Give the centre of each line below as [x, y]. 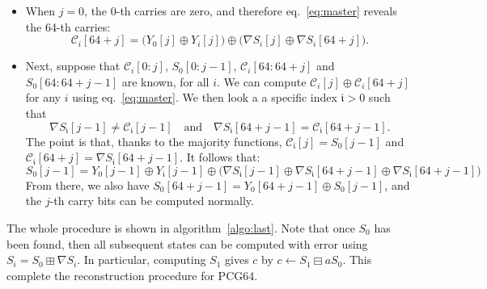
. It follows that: [220, 157]
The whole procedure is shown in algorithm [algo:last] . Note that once [181, 227]
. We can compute [261, 81]
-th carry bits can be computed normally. [152, 201]
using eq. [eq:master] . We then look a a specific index [205, 97]
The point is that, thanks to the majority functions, [154, 141]
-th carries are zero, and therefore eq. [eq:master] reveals [256, 10]
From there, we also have [87, 184]
